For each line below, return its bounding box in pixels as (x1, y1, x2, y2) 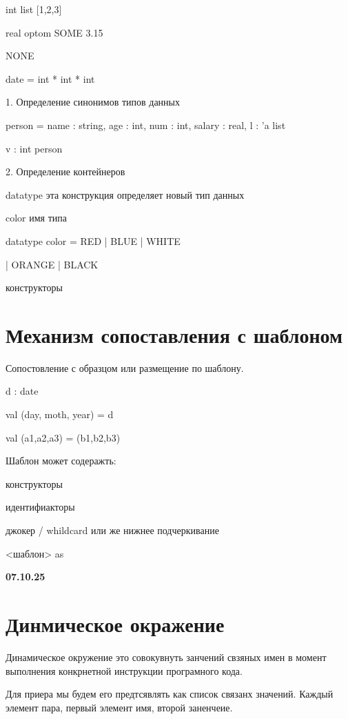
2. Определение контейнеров (6, 164, 125, 179)
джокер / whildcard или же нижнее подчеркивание (6, 523, 219, 537)
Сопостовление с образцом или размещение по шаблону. (6, 360, 244, 375)
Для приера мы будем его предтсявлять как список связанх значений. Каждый (6, 687, 334, 701)
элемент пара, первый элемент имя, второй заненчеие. (6, 700, 233, 714)
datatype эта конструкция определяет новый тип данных (6, 187, 245, 201)
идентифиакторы (6, 500, 75, 514)
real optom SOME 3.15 (6, 25, 103, 39)
